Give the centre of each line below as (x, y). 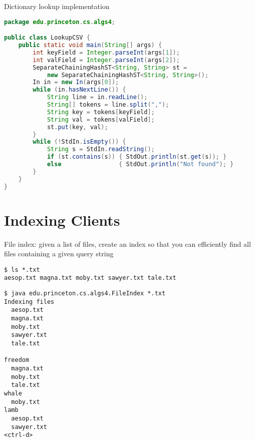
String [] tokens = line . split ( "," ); (108, 105)
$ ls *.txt (22, 270)
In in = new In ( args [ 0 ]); (76, 82)
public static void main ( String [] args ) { (90, 45)
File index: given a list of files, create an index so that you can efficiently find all (127, 244)
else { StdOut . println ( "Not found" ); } (140, 164)
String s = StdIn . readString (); (101, 149)
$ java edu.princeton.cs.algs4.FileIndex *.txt (85, 294)
